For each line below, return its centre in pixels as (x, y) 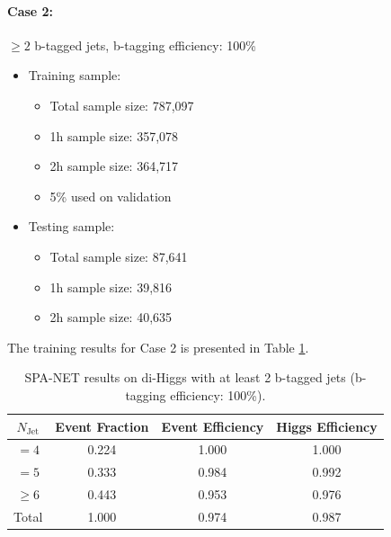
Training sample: (75, 75)
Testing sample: (71, 226)
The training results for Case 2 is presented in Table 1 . (158, 347)
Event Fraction (102, 426)
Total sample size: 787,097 (122, 105)
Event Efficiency (213, 426)
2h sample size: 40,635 (111, 317)
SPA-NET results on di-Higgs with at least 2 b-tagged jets (185, 377)
